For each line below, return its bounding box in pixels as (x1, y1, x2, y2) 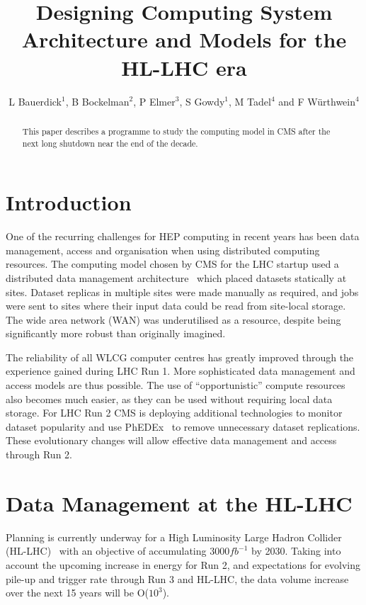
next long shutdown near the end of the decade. (22, 137, 198, 149)
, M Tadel (229, 94, 271, 108)
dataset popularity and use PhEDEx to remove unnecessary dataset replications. (6, 419, 360, 434)
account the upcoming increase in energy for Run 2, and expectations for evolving (6, 557, 361, 572)
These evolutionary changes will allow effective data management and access (6, 433, 337, 448)
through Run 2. (6, 447, 72, 462)
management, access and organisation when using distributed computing (6, 242, 320, 257)
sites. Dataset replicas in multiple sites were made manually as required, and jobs (6, 284, 359, 299)
